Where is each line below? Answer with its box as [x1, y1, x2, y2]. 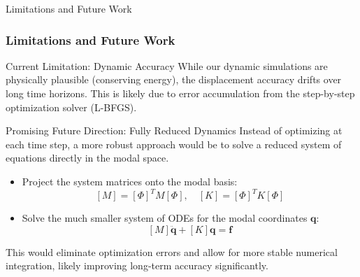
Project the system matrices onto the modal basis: [22, 173, 238, 188]
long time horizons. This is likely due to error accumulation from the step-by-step [6, 86, 355, 100]
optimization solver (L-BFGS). [6, 99, 137, 114]
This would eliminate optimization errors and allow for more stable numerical [6, 244, 338, 259]
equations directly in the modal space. [6, 150, 169, 165]
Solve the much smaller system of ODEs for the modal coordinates [22, 211, 308, 225]
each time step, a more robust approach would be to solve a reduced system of [6, 136, 342, 151]
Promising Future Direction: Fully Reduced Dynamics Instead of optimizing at [6, 123, 343, 138]
